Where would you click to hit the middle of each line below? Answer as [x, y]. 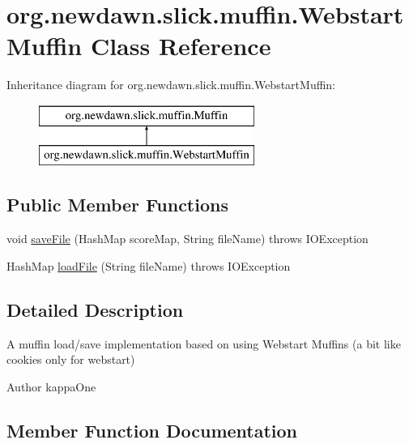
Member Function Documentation [152, 430]
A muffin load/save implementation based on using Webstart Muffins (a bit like [204, 343]
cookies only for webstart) [71, 359]
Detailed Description [95, 309]
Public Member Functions [117, 205]
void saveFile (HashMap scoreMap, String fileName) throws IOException [187, 239]
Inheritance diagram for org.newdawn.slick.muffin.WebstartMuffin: [171, 85]
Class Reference [181, 46]
